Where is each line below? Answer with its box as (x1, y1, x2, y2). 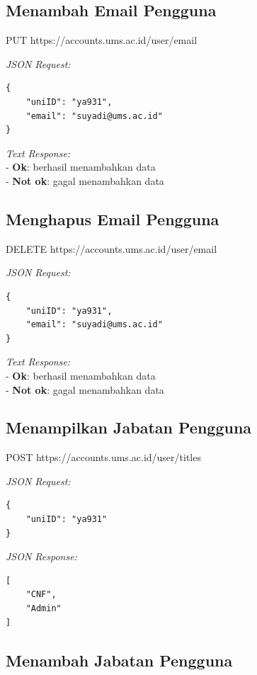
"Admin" (25, 603, 62, 614)
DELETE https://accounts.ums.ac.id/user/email (6, 241, 217, 256)
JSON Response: (6, 549, 77, 564)
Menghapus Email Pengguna (6, 208, 219, 229)
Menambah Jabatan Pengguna (6, 649, 233, 671)
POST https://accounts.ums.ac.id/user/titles (6, 450, 201, 465)
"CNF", (25, 589, 57, 600)
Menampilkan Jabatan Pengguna (6, 416, 252, 438)
